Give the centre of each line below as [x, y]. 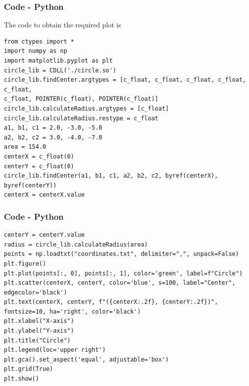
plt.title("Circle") [37, 340]
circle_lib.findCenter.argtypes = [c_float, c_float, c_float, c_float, [125, 80]
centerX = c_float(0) [39, 156]
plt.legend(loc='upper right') [55, 350]
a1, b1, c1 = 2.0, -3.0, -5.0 [53, 128]
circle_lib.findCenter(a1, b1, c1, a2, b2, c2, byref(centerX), [111, 176]
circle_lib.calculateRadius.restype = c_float [81, 118]
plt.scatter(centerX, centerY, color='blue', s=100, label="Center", [120, 283]
